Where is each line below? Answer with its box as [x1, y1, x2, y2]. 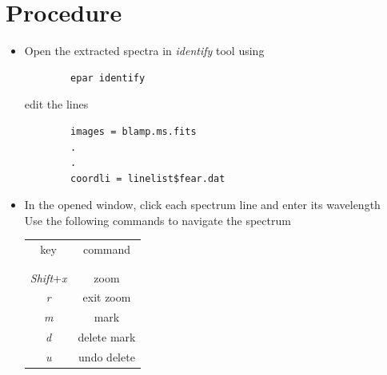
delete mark [78, 329, 136, 345]
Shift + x [30, 269, 67, 286]
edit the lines [24, 96, 89, 112]
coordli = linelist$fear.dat [70, 172, 225, 184]
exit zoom [82, 289, 131, 306]
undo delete [78, 348, 135, 365]
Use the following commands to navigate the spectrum [24, 211, 291, 228]
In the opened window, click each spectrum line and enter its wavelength [24, 196, 381, 213]
